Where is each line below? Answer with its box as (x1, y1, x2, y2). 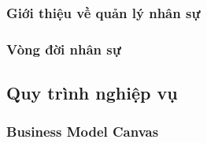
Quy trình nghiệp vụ (6, 81, 178, 105)
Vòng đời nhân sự (6, 39, 121, 58)
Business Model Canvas (6, 122, 159, 141)
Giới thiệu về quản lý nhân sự (6, 2, 201, 22)
